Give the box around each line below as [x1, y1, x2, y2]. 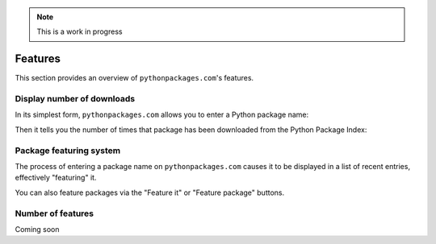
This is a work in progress [36, 27, 123, 36]
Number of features [15, 208, 94, 219]
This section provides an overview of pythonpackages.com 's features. [15, 73, 254, 83]
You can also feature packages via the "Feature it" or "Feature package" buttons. [15, 188, 285, 197]
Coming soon [15, 224, 60, 234]
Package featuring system [15, 145, 121, 156]
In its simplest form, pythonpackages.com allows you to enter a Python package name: [15, 110, 309, 120]
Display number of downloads [15, 93, 136, 105]
